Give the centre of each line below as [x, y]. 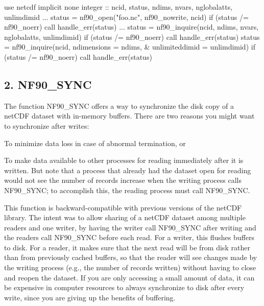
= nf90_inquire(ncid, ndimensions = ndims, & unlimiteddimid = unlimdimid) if [130, 47]
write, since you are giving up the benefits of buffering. [90, 297]
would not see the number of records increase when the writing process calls [123, 180]
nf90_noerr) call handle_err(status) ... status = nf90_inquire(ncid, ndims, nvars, [131, 27]
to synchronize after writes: [47, 125]
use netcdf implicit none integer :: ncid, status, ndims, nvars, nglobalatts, [118, 7]
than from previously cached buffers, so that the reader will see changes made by [131, 257]
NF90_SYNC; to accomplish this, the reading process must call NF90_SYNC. [127, 190]
